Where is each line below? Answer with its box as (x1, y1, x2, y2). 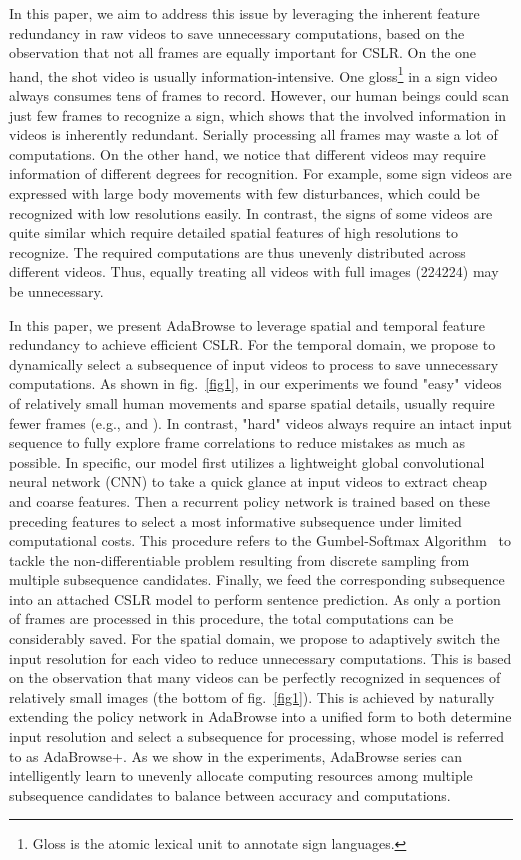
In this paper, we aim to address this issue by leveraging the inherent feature (9, 3, 480, 23)
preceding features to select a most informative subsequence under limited (9, 510, 462, 531)
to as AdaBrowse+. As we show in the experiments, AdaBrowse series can (9, 745, 462, 766)
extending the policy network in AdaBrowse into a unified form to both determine (9, 706, 512, 727)
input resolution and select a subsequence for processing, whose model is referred (9, 726, 505, 747)
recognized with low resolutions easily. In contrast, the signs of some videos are (9, 202, 493, 223)
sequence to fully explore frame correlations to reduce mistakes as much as (9, 432, 465, 453)
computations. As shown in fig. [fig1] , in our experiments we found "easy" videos (9, 373, 502, 394)
